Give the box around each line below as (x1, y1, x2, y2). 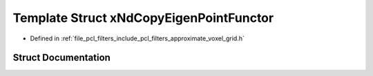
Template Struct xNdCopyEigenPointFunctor (12, 10, 274, 25)
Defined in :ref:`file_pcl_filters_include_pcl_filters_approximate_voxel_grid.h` (30, 34, 245, 42)
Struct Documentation (12, 52, 111, 64)
